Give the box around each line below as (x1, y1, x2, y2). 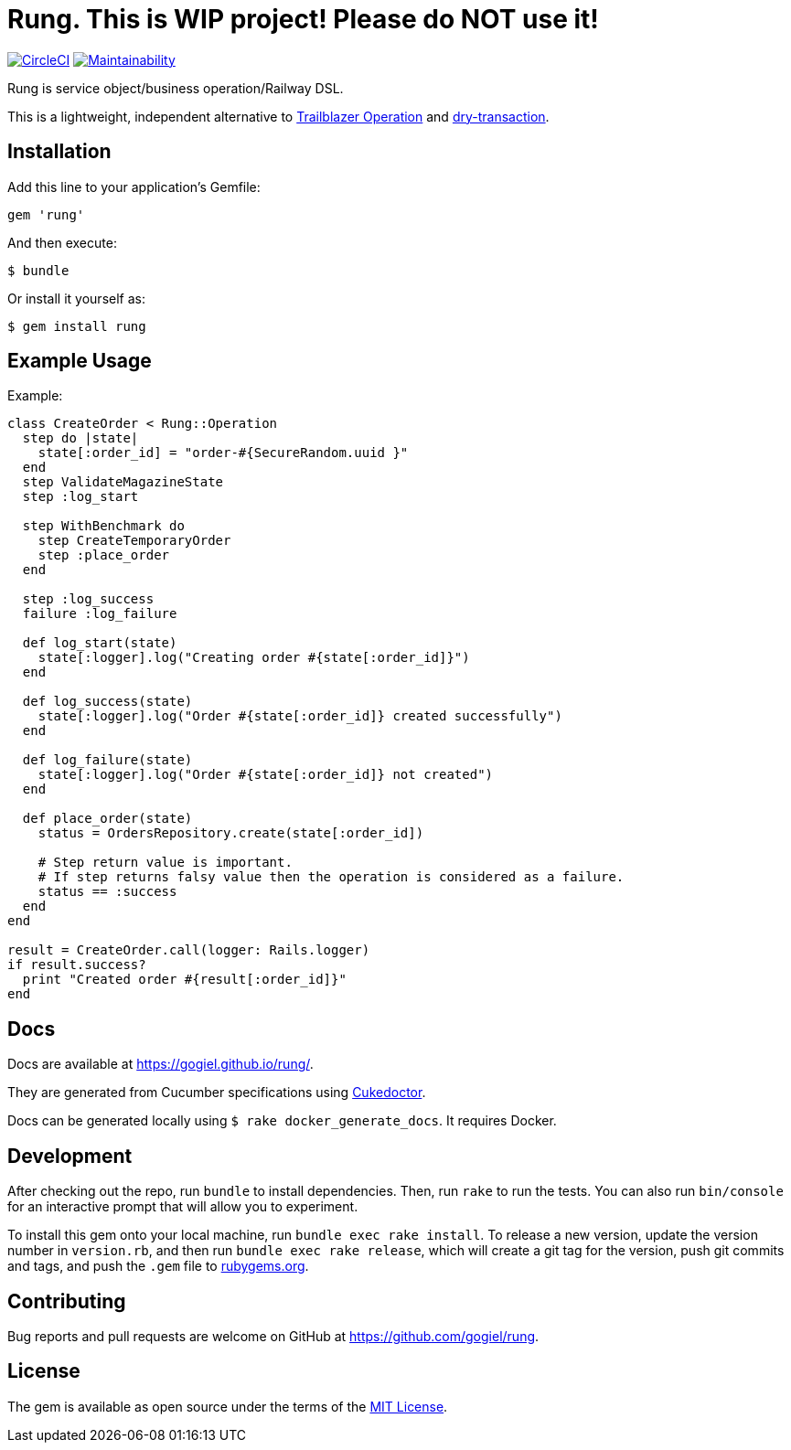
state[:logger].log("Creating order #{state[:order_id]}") (37, 650, 470, 666)
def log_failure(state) (22, 752, 193, 768)
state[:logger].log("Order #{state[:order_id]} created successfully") (37, 709, 562, 724)
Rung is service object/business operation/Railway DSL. (7, 80, 344, 96)
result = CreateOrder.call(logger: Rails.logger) (7, 943, 370, 958)
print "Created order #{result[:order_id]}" (22, 972, 347, 987)
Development (7, 1144, 133, 1167)
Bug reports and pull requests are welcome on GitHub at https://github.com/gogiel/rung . (7, 1327, 540, 1344)
